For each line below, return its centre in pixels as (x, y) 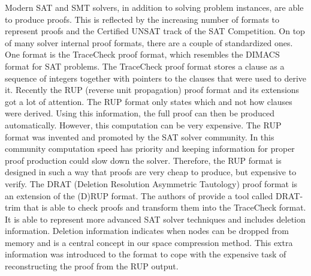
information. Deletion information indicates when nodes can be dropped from (147, 231)
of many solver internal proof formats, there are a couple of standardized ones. (149, 42)
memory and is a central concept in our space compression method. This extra (149, 242)
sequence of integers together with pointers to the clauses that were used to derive (156, 78)
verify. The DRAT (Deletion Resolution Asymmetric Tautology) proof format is (151, 183)
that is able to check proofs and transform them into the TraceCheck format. (165, 207)
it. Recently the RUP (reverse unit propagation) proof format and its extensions (152, 90)
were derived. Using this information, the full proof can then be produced (140, 113)
